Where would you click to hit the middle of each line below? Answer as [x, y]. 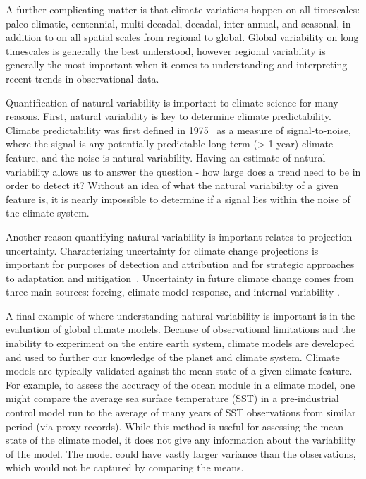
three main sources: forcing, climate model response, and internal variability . [173, 292]
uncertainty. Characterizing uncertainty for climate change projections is [162, 250]
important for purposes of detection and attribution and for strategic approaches [180, 264]
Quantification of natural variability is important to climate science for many [172, 102]
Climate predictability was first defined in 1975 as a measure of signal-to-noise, [178, 129]
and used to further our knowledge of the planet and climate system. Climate [173, 357]
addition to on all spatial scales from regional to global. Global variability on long [182, 37]
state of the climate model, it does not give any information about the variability [181, 440]
